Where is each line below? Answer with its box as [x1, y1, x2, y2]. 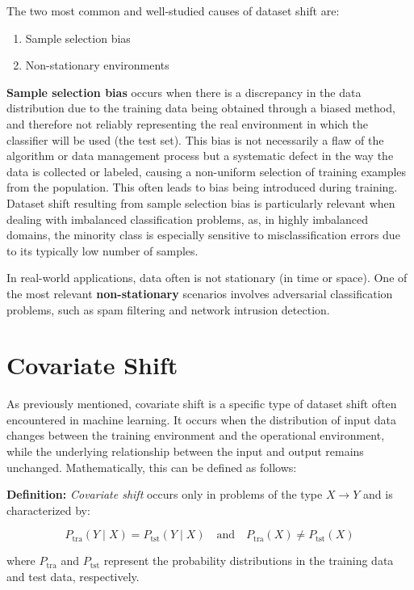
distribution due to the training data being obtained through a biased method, [6, 99, 395, 116]
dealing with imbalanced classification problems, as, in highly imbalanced [6, 210, 368, 227]
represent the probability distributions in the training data [103, 552, 394, 569]
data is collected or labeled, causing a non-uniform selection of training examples [6, 162, 407, 179]
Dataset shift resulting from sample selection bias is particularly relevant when [6, 194, 395, 211]
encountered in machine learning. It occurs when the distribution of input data [6, 411, 396, 428]
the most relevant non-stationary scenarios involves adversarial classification [6, 284, 393, 301]
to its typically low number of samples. [6, 242, 199, 259]
